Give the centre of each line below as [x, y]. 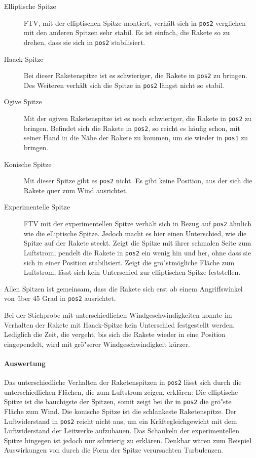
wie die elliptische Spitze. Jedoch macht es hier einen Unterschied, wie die [135, 233]
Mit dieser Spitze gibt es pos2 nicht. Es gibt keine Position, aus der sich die [138, 181]
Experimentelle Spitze [37, 207]
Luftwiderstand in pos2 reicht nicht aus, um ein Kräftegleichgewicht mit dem [121, 421]
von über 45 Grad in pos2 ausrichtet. [60, 298]
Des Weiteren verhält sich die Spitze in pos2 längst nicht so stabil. [124, 85]
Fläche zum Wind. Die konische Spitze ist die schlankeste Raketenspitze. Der [120, 411]
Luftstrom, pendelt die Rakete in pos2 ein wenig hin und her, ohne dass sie [137, 252]
